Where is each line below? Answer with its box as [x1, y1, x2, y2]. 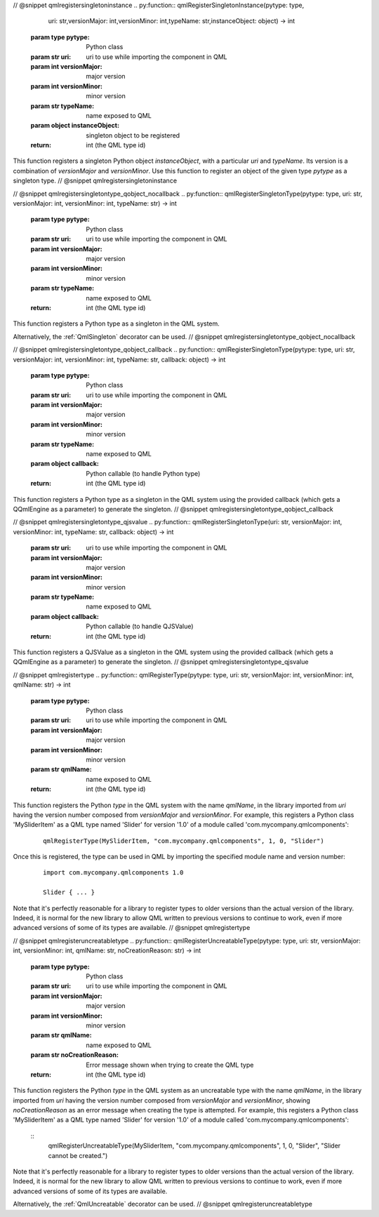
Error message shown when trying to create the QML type [86, 1060, 254, 1069]
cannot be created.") [48, 1151, 108, 1159]
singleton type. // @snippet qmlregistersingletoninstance [13, 176, 178, 185]
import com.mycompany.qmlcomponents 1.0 [43, 869, 184, 877]
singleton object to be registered [86, 131, 180, 140]
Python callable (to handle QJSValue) [86, 622, 194, 631]
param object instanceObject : [30, 121, 119, 130]
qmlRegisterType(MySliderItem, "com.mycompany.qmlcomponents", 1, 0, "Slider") [43, 837, 324, 845]
